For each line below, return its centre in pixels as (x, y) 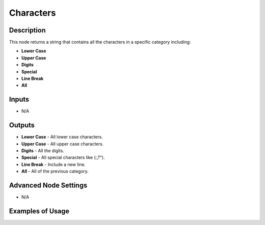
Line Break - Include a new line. (53, 164)
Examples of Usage (39, 211)
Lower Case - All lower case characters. (62, 137)
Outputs (22, 125)
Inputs (19, 99)
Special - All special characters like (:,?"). (63, 158)
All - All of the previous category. (55, 171)
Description (27, 30)
